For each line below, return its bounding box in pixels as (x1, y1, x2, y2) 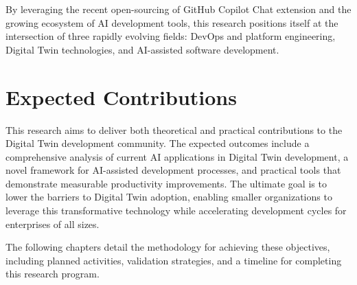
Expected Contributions (5, 82, 237, 111)
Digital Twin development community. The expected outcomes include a (5, 136, 310, 150)
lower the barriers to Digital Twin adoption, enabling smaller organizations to (5, 190, 332, 204)
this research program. (5, 266, 100, 281)
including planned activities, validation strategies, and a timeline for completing (5, 253, 342, 267)
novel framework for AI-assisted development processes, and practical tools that (5, 163, 341, 177)
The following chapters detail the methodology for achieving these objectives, (5, 240, 330, 254)
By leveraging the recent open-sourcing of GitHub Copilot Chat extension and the (5, 2, 352, 16)
